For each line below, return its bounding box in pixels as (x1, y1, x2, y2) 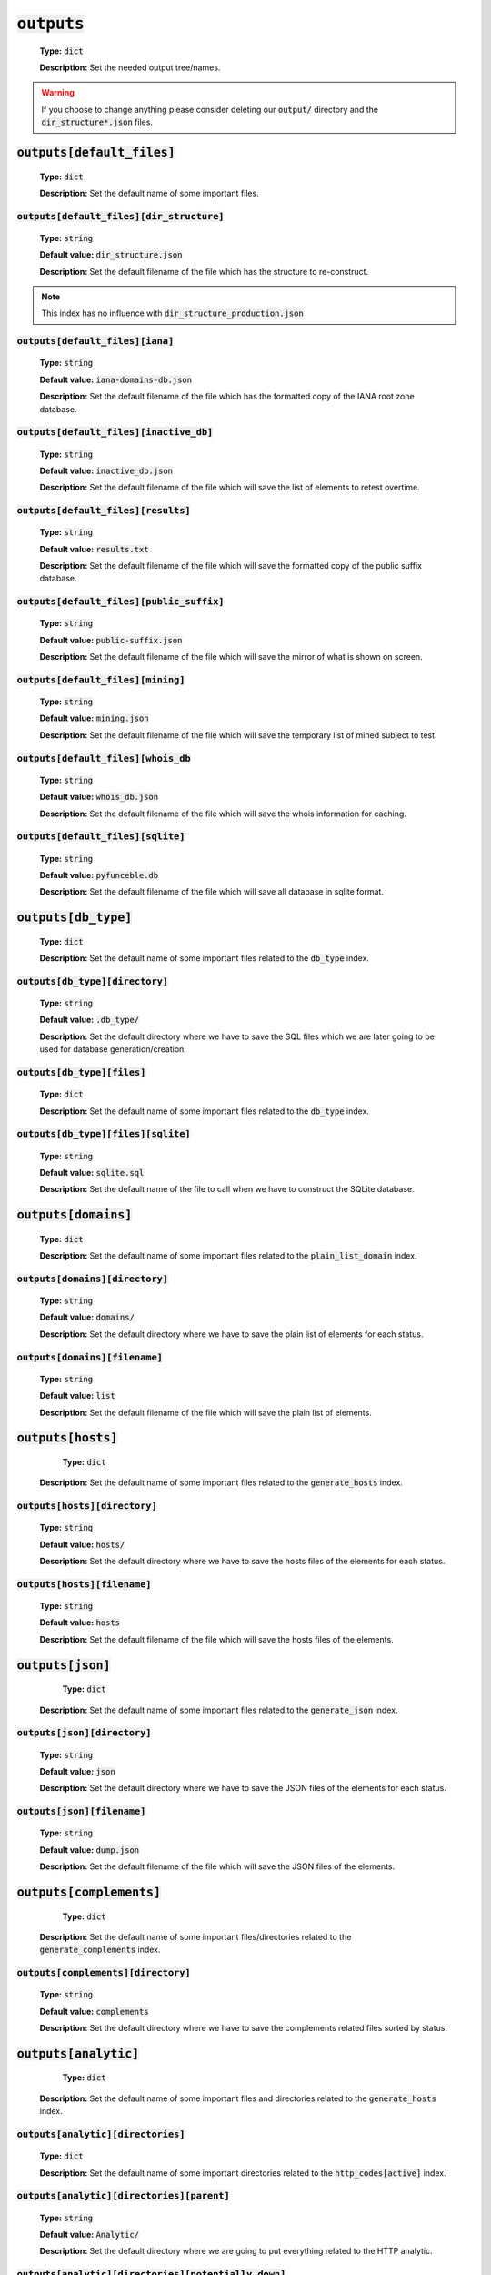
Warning (41, 87, 75, 98)
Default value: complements (39, 2006, 149, 2017)
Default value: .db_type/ (39, 1015, 140, 1026)
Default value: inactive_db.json (39, 465, 173, 476)
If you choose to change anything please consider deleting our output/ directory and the (41, 104, 379, 115)
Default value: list (39, 1390, 115, 1401)
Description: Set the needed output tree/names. (39, 62, 221, 73)
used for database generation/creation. (39, 1044, 186, 1055)
